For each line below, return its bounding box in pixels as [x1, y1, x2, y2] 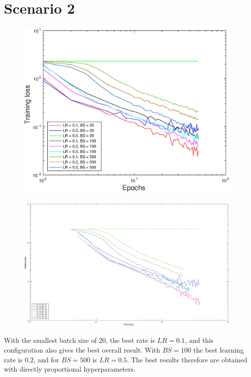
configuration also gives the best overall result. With [4, 344, 160, 355]
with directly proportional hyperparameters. [4, 364, 135, 374]
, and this [185, 335, 213, 345]
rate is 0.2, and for [4, 354, 59, 364]
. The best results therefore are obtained [127, 354, 248, 364]
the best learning [193, 344, 244, 355]
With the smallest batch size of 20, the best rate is [4, 335, 155, 345]
